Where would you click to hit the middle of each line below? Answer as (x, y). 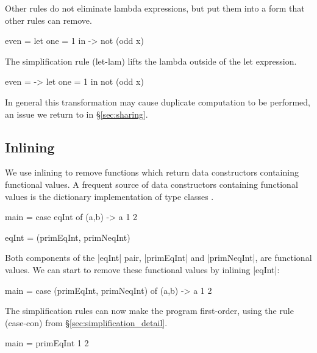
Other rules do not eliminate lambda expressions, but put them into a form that (155, 8)
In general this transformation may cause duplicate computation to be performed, (158, 102)
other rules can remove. (48, 20)
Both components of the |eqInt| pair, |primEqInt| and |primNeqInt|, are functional (158, 258)
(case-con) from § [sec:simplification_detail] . (86, 322)
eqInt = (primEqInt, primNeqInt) (68, 237)
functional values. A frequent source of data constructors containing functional (151, 184)
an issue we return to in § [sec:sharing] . (77, 114)
